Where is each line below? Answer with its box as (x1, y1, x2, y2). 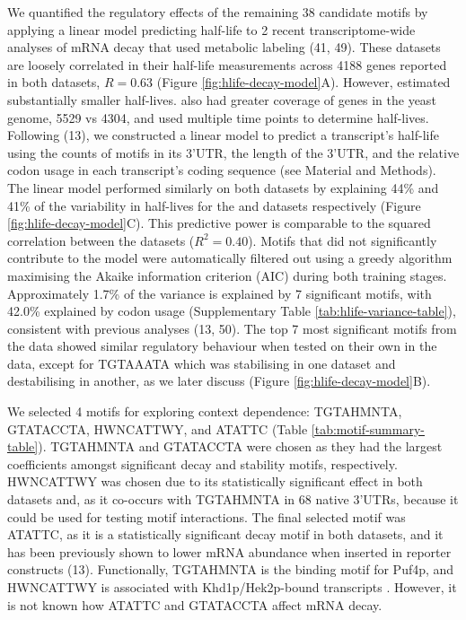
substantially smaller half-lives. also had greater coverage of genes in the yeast (7, 90, 436, 109)
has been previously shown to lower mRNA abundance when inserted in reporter (7, 542, 452, 561)
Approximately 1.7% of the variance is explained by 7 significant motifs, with (7, 284, 432, 302)
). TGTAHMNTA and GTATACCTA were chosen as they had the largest (38, 437, 443, 456)
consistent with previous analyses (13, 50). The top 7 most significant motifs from (7, 319, 457, 337)
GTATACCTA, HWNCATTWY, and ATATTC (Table (7, 419, 308, 438)
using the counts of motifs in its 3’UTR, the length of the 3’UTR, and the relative (7, 143, 460, 162)
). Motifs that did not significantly (248, 231, 437, 249)
